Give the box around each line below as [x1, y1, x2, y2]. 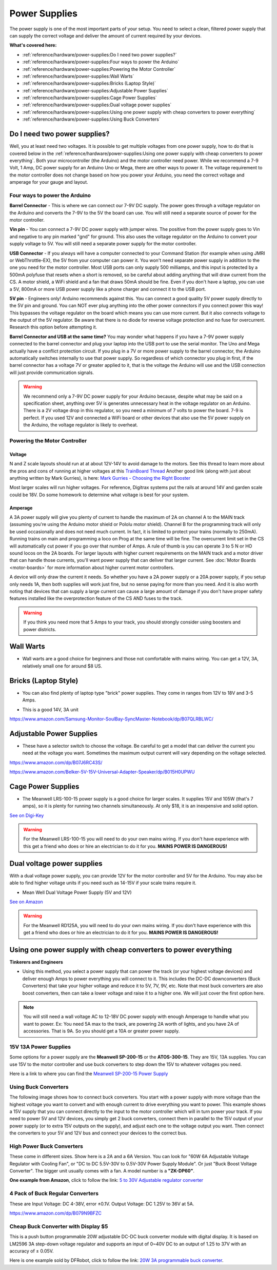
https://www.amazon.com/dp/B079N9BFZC [9, 1210, 102, 1216]
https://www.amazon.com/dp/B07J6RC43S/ [9, 759, 103, 766]
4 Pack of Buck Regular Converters [9, 1190, 99, 1197]
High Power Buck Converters [9, 1142, 83, 1149]
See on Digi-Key [9, 812, 44, 818]
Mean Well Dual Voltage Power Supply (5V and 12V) [22, 889, 132, 895]
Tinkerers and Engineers [9, 959, 64, 965]
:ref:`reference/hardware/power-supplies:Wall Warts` [22, 73, 134, 79]
